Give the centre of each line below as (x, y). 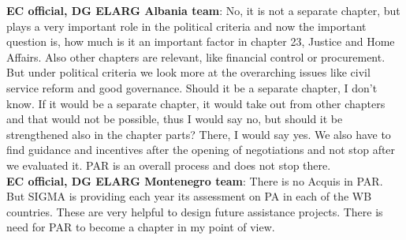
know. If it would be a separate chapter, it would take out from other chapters (196, 103)
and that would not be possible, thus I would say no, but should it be (175, 119)
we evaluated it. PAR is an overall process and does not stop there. (169, 165)
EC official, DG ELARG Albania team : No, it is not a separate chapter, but (203, 10)
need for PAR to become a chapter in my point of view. (141, 227)
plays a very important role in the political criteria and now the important (186, 26)
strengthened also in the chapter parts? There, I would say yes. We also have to (199, 134)
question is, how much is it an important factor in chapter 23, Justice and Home (201, 41)
